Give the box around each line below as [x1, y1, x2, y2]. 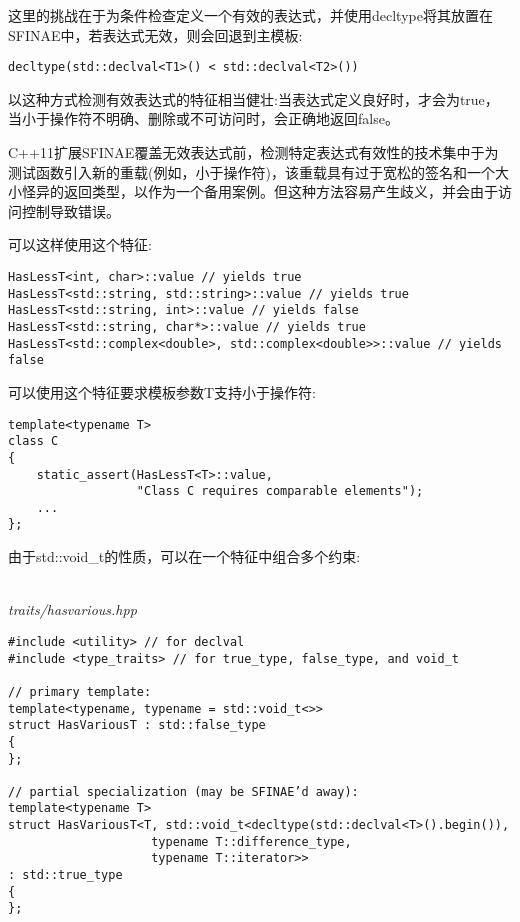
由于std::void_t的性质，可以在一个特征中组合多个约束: [8, 546, 361, 567]
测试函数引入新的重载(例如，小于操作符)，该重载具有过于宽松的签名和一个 [8, 161, 495, 182]
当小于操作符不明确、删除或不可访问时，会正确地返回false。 [8, 108, 399, 129]
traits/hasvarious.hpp [8, 599, 137, 620]
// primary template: [8, 684, 152, 699]
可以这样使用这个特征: [8, 234, 152, 255]
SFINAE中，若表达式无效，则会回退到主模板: [8, 24, 303, 45]
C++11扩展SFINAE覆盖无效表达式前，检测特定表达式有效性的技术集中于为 [8, 142, 499, 163]
